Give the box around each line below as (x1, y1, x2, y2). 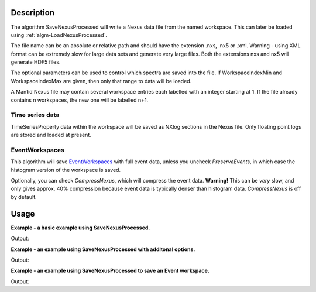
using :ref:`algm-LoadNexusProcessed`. (11, 31, 108, 38)
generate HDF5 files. (11, 59, 61, 66)
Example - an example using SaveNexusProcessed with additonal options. (11, 246, 195, 253)
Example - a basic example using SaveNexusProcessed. (11, 224, 150, 231)
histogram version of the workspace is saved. (11, 166, 121, 173)
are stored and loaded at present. (11, 132, 92, 139)
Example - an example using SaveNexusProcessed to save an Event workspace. (11, 267, 210, 274)
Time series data (11, 111, 60, 119)
